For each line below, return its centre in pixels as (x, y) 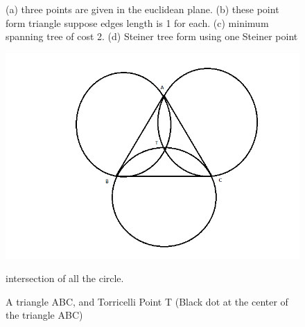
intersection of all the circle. (65, 278)
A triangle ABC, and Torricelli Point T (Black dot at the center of (147, 301)
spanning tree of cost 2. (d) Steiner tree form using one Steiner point (152, 36)
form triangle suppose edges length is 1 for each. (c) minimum (137, 22)
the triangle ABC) (44, 315)
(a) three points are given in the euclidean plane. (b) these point (142, 9)
